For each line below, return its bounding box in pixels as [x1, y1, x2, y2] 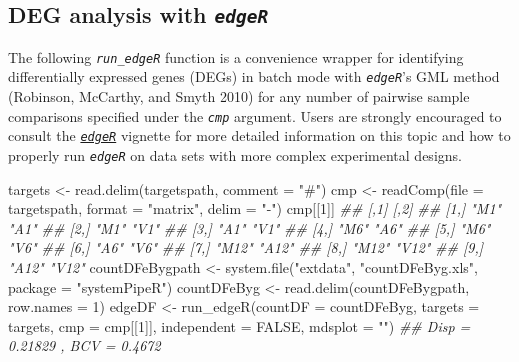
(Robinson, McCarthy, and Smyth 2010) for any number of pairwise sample [8, 86, 470, 107]
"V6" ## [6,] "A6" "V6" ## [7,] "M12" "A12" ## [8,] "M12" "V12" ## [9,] [8, 237, 484, 258]
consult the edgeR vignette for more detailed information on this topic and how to [8, 125, 511, 146]
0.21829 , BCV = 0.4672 [8, 335, 161, 356]
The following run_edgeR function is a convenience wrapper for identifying [8, 46, 464, 67]
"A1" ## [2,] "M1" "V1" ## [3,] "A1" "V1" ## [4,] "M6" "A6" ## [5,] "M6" [8, 217, 491, 238]
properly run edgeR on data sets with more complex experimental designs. [8, 145, 462, 165]
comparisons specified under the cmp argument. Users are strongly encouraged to [8, 105, 502, 126]
